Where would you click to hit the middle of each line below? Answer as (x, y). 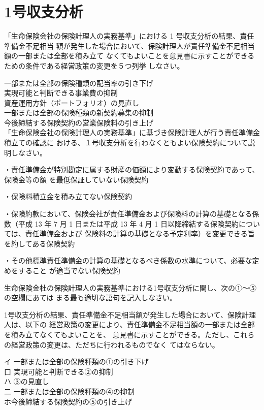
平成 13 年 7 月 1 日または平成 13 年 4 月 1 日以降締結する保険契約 (128, 223)
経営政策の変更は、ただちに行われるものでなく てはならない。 (115, 344)
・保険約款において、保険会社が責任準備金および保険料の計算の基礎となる (128, 214)
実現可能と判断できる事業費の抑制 (61, 93)
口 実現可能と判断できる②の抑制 (59, 371)
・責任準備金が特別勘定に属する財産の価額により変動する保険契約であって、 (132, 169)
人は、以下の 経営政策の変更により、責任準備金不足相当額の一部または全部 (129, 324)
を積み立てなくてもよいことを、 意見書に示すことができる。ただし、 (119, 334)
